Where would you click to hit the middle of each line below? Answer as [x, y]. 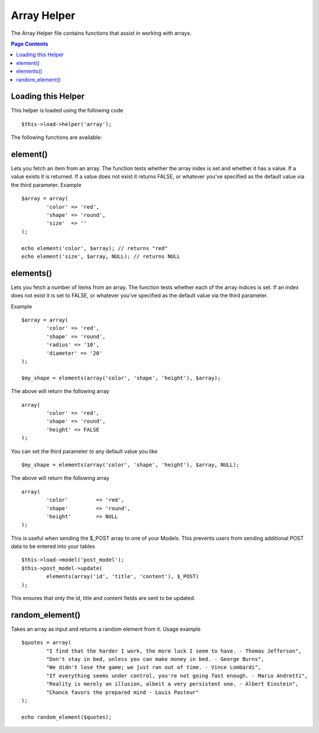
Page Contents [30, 44]
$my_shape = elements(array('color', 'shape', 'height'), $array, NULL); [131, 465]
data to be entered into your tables [53, 546]
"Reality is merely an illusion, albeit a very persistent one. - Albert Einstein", [172, 684]
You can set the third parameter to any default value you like [84, 451]
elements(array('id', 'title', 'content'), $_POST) [123, 577]
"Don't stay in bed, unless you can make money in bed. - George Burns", [155, 659]
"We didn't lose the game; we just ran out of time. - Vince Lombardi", [154, 667]
